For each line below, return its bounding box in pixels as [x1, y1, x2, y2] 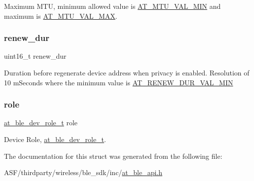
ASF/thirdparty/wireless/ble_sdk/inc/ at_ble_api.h [4, 167, 163, 178]
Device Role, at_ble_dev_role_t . [4, 134, 106, 144]
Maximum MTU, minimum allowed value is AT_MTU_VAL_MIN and [4, 1, 221, 11]
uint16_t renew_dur [4, 51, 67, 61]
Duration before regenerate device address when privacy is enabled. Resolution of [4, 68, 250, 77]
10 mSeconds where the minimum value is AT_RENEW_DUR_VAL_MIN [4, 77, 233, 87]
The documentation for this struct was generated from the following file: [4, 150, 222, 161]
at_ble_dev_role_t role [4, 117, 78, 128]
